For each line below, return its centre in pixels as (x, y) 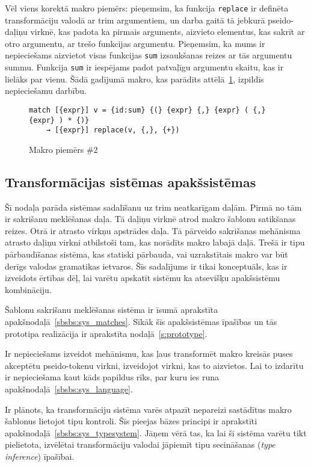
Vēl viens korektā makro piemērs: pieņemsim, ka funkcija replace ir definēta (147, 8)
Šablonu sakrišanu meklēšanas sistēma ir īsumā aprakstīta (112, 310)
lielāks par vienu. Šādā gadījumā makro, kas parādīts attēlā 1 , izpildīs (134, 79)
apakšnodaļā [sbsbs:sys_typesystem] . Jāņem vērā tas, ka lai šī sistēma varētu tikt (156, 432)
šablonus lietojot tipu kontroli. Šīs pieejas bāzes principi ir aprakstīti (131, 421)
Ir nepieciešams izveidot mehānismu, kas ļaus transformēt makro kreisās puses (149, 354)
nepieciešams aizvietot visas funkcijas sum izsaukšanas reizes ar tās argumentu (149, 55)
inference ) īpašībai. (40, 456)
